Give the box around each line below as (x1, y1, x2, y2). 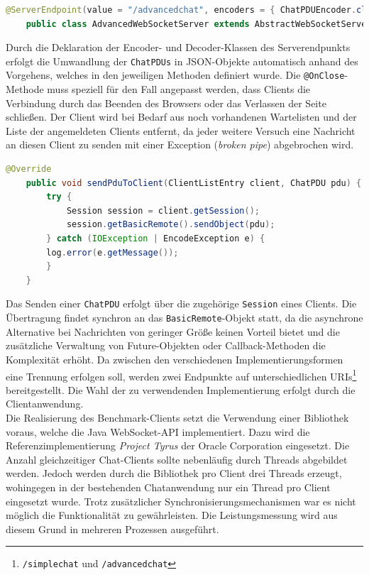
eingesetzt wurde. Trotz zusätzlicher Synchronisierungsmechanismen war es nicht (6, 493, 356, 508)
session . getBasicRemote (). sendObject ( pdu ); (66, 219, 275, 230)
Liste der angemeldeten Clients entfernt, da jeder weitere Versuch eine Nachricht (6, 123, 356, 138)
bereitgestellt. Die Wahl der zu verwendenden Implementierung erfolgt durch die (6, 382, 356, 397)
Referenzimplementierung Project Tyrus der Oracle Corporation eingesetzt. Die (6, 438, 350, 453)
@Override (6, 164, 52, 175)
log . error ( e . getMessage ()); (46, 247, 179, 258)
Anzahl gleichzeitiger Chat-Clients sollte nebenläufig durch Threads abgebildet (6, 451, 348, 466)
